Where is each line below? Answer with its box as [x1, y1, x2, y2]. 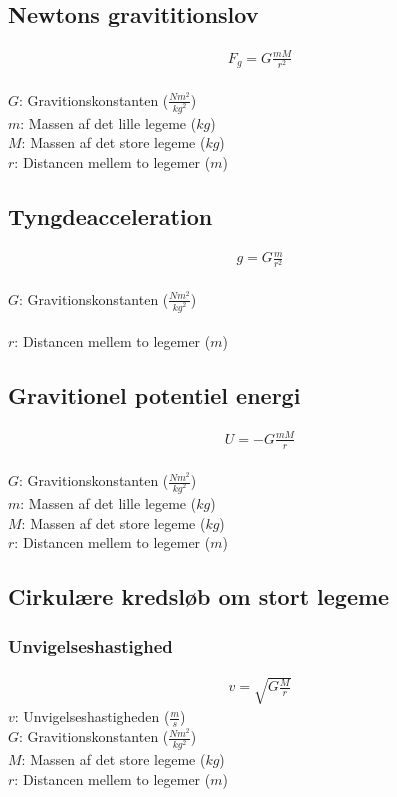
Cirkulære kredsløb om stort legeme [8, 581, 390, 612]
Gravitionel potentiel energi [8, 380, 301, 411]
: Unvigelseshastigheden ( [14, 706, 170, 727]
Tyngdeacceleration [8, 200, 213, 231]
